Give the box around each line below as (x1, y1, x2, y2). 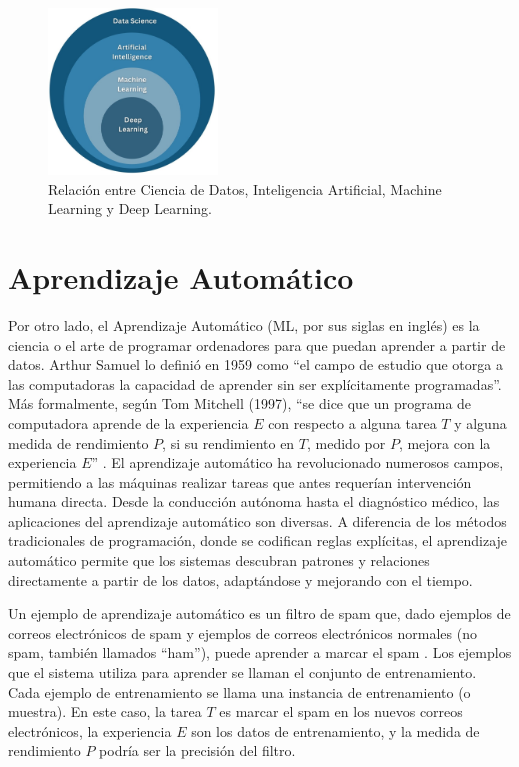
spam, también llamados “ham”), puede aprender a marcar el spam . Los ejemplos (8, 642, 512, 663)
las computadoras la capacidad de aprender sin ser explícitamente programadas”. (8, 373, 502, 394)
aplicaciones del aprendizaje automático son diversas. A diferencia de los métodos (8, 510, 507, 531)
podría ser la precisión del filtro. (99, 740, 296, 761)
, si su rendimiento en (162, 432, 295, 453)
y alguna (454, 412, 507, 433)
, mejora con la (398, 432, 491, 453)
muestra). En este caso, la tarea (8, 701, 202, 722)
